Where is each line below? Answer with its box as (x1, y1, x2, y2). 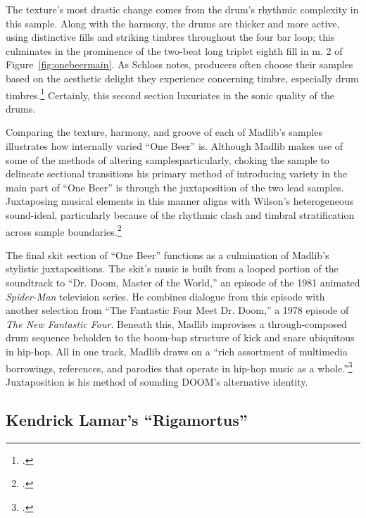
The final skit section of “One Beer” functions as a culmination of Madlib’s (6, 247, 329, 262)
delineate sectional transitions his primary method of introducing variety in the (6, 166, 348, 181)
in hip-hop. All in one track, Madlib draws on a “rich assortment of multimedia (6, 343, 348, 358)
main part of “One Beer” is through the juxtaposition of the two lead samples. (6, 179, 344, 194)
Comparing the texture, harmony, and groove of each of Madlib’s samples (6, 125, 322, 139)
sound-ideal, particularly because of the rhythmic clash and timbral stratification (6, 207, 355, 222)
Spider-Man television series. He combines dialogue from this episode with (6, 289, 325, 303)
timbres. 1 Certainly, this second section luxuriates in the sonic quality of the (6, 85, 334, 102)
